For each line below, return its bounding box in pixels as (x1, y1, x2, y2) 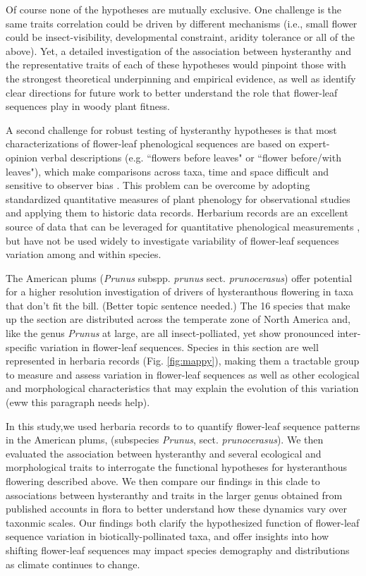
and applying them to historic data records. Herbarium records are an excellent (6, 205, 348, 220)
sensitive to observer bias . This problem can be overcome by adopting (6, 178, 310, 192)
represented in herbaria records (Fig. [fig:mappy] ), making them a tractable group (6, 353, 360, 368)
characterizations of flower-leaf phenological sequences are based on (6, 136, 296, 151)
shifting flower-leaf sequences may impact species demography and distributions (6, 542, 350, 557)
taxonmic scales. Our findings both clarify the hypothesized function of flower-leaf (6, 515, 360, 529)
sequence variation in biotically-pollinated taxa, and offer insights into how (6, 529, 329, 544)
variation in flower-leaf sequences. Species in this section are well (39, 339, 319, 354)
